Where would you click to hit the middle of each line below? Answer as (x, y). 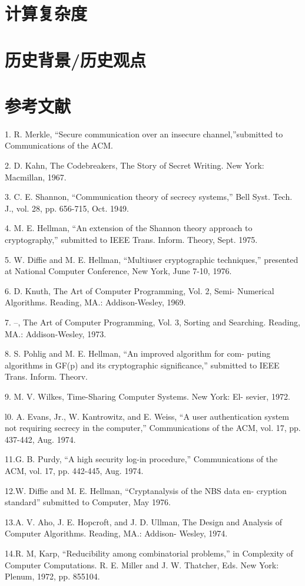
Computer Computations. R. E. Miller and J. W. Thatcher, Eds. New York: (142, 564)
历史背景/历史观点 (76, 59)
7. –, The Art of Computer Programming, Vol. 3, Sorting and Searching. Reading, (152, 322)
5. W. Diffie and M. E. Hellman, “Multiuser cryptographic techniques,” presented (152, 259)
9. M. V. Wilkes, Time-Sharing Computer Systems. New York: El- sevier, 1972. (147, 396)
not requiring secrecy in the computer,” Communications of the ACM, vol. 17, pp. (153, 428)
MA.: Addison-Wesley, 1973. (56, 333)
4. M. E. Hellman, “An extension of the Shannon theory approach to (129, 228)
